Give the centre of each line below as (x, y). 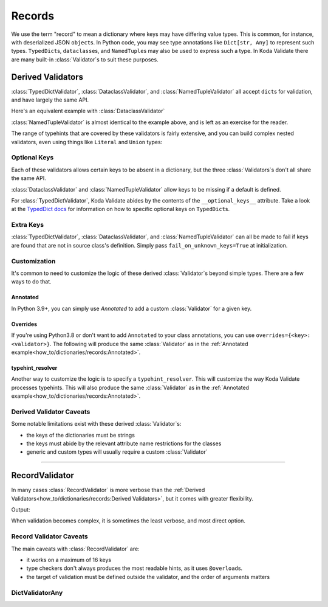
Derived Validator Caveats (51, 412)
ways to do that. (31, 282)
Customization (33, 261)
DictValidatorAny (37, 592)
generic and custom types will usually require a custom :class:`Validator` (117, 452)
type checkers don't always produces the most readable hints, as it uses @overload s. (135, 568)
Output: (21, 510)
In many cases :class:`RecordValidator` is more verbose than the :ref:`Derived (108, 490)
